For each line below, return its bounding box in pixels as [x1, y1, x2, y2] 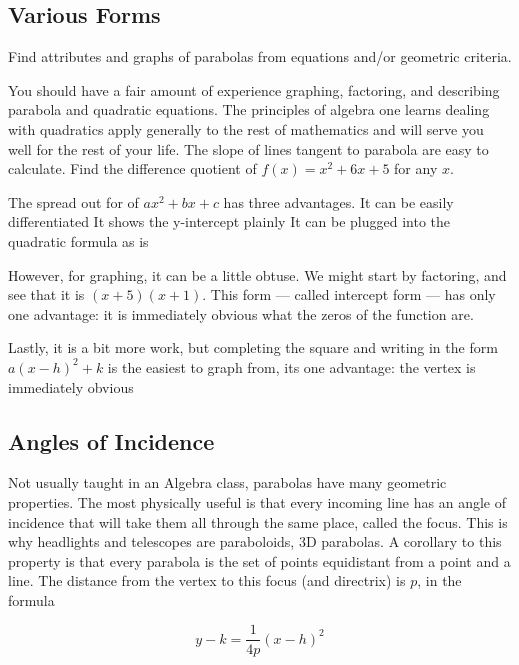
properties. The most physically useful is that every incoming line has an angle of [8, 491, 506, 512]
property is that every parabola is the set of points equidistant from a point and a [8, 550, 511, 571]
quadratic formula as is [8, 230, 149, 251]
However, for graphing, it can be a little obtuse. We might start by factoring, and [8, 264, 507, 285]
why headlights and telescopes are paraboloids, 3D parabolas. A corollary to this [8, 531, 502, 552]
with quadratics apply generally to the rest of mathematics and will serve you [8, 118, 484, 139]
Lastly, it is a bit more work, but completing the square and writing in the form [8, 337, 498, 358]
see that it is [8, 284, 85, 305]
